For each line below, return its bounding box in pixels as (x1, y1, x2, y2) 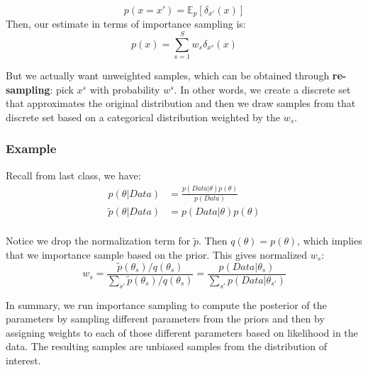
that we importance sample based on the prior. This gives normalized (6, 247, 308, 262)
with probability (89, 82, 160, 96)
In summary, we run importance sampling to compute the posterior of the (6, 297, 327, 312)
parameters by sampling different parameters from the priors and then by (6, 311, 325, 326)
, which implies (297, 233, 362, 248)
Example (6, 140, 57, 157)
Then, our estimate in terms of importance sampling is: (6, 16, 246, 31)
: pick (50, 82, 74, 96)
